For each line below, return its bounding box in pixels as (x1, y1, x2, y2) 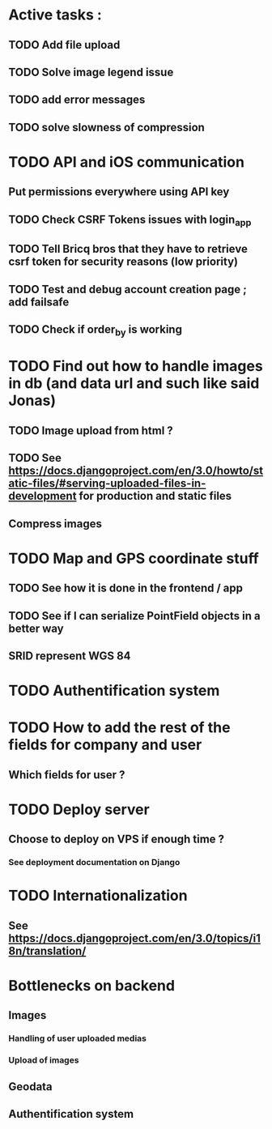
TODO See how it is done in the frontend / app (8, 582, 244, 595)
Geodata (8, 1080, 53, 1093)
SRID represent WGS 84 (8, 649, 131, 662)
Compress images (8, 517, 103, 530)
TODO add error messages (8, 93, 146, 107)
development (8, 489, 77, 503)
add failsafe (8, 295, 70, 309)
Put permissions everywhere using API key (8, 185, 230, 199)
